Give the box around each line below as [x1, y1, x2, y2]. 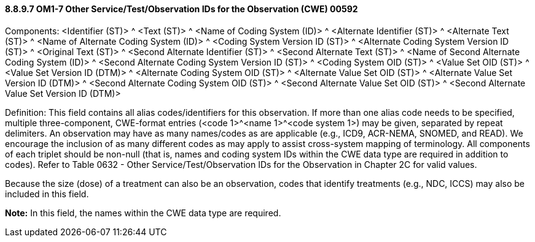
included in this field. [5, 188, 89, 199]
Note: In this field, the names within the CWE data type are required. [5, 207, 281, 218]
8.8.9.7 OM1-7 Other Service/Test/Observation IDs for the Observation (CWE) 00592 [5, 4, 358, 14]
